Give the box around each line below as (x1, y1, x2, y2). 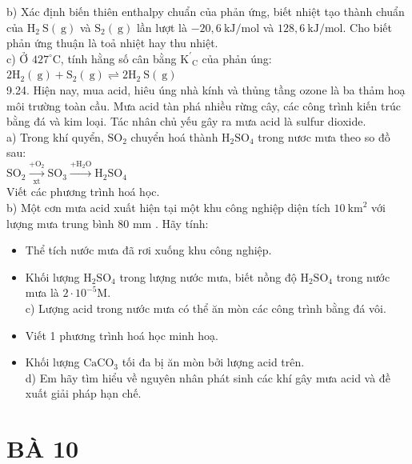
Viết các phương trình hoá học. (6, 183, 160, 200)
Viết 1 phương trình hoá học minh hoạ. (25, 326, 218, 343)
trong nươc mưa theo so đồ (258, 128, 390, 145)
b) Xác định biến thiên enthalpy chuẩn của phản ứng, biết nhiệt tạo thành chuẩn (6, 3, 405, 19)
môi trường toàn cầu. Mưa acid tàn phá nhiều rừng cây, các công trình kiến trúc (6, 97, 401, 114)
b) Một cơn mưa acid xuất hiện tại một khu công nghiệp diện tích (6, 199, 330, 216)
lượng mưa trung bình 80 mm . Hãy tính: (6, 214, 209, 231)
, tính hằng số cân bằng (60, 50, 177, 66)
